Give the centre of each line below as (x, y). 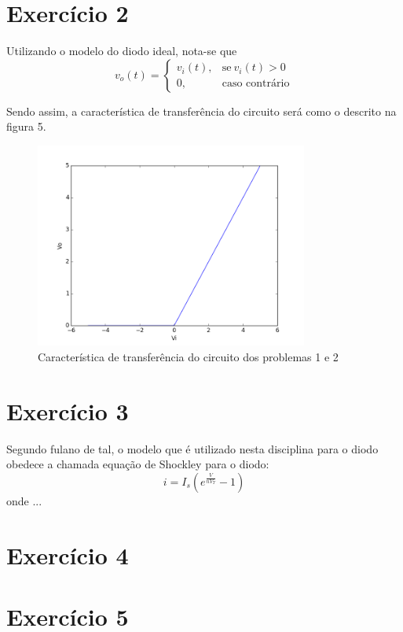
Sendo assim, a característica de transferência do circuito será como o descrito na (201, 111)
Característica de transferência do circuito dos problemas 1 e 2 (188, 356)
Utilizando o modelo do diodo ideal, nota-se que (122, 51)
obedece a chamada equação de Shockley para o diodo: (138, 464)
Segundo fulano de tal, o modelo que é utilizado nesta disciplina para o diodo (192, 448)
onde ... (24, 500)
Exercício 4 (68, 554)
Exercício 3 (68, 410)
